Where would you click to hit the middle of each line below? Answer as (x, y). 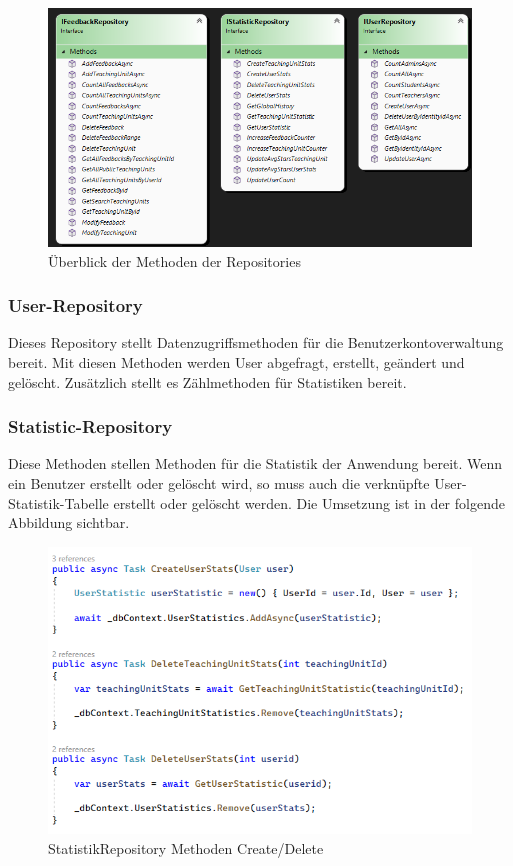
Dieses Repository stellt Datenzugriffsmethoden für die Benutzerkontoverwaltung (256, 342)
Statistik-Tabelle (58, 502)
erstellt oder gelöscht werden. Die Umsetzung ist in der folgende (309, 502)
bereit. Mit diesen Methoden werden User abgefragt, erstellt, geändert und (236, 361)
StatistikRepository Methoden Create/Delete (186, 847)
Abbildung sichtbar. (69, 522)
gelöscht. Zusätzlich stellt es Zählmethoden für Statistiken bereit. (207, 381)
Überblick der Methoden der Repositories (174, 260)
